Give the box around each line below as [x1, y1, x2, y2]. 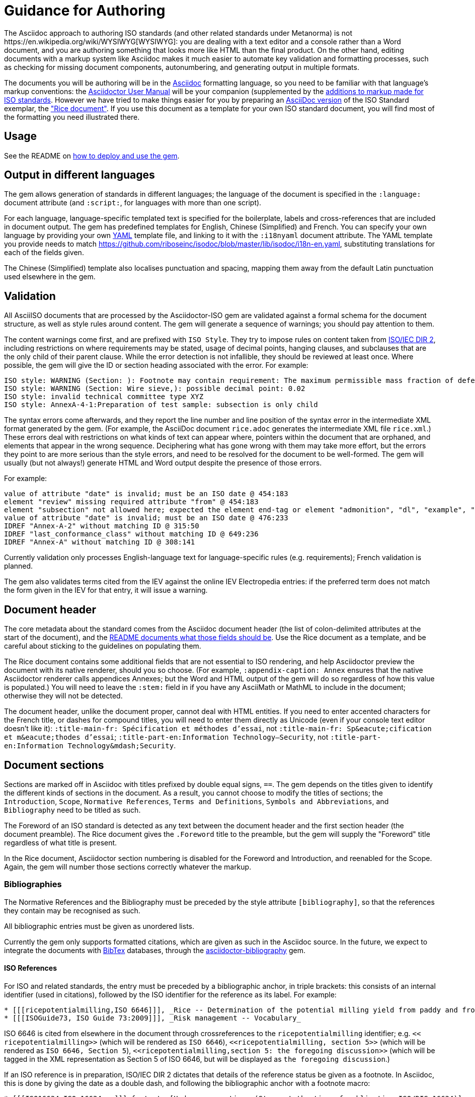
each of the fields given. [4, 248, 84, 257]
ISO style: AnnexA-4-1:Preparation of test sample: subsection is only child [4, 401, 318, 409]
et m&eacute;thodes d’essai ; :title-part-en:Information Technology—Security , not [4, 733, 329, 742]
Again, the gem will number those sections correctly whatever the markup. [4, 862, 252, 871]
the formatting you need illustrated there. [4, 112, 140, 121]
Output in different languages [4, 169, 155, 182]
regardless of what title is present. [4, 838, 117, 847]
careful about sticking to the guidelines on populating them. [4, 642, 201, 651]
